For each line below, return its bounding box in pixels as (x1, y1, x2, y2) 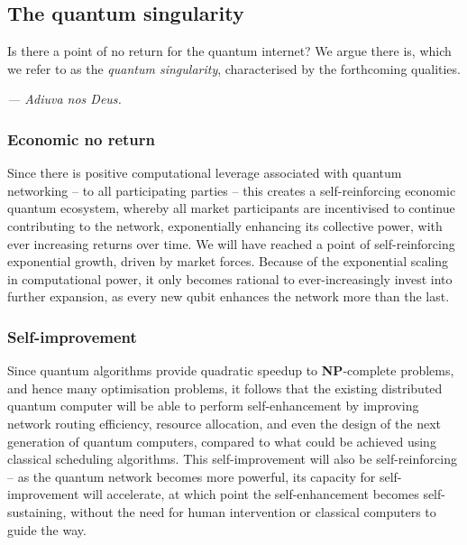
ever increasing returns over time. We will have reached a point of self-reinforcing (7, 234, 455, 253)
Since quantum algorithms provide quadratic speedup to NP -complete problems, (7, 361, 454, 380)
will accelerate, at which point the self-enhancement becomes (83, 485, 419, 503)
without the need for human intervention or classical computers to (70, 502, 436, 521)
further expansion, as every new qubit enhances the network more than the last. (7, 287, 450, 306)
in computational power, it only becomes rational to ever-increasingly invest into (7, 269, 453, 288)
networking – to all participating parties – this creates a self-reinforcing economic (7, 180, 456, 199)
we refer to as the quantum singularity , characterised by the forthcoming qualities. (7, 59, 461, 78)
